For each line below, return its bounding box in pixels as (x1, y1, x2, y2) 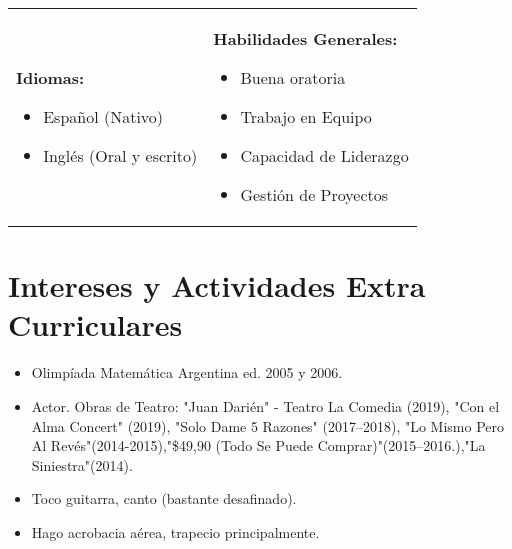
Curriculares (8, 304, 183, 345)
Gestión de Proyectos (240, 183, 389, 206)
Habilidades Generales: (213, 27, 398, 50)
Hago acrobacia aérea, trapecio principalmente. (31, 521, 320, 542)
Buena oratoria (240, 66, 346, 89)
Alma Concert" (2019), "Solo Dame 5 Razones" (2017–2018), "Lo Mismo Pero (31, 415, 505, 436)
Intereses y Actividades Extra (8, 265, 426, 306)
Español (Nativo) (43, 105, 164, 128)
